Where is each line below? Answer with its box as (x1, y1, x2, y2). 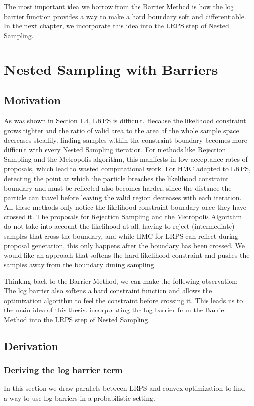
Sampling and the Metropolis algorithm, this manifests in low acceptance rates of (4, 154, 248, 164)
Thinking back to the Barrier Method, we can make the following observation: (4, 276, 238, 286)
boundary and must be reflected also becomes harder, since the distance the (4, 183, 231, 193)
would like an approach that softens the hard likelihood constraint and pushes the (4, 250, 250, 260)
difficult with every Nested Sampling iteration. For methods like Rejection (4, 144, 226, 154)
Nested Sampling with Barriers (4, 59, 218, 79)
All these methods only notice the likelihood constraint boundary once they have (4, 202, 246, 212)
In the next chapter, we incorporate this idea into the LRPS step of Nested (4, 21, 229, 31)
